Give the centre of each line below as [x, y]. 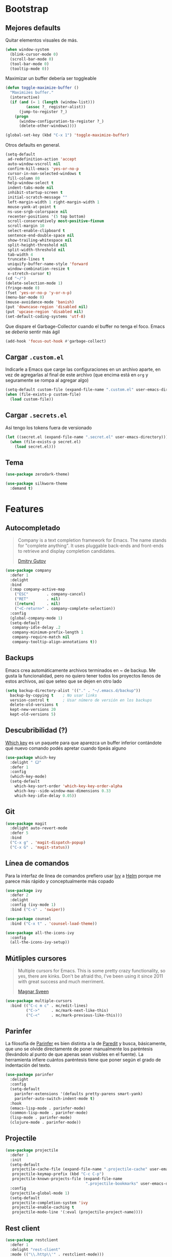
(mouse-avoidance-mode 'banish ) [40, 302]
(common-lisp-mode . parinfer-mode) [49, 1113]
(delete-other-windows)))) [48, 126]
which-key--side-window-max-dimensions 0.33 [63, 791]
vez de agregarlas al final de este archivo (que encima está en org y [77, 375]
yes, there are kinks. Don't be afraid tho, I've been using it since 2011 [90, 976]
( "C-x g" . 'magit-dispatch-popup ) [48, 843]
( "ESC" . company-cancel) [50, 594]
